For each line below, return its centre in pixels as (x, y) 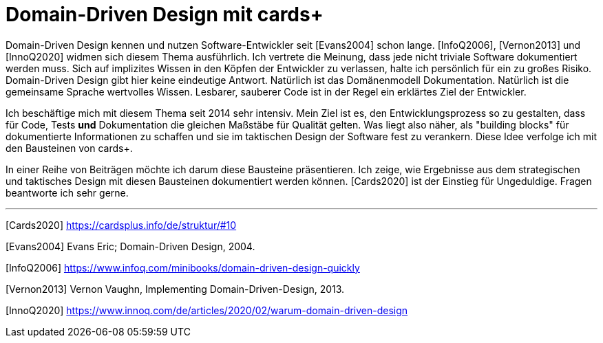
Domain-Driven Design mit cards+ (165, 14)
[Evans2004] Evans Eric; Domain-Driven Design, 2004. (130, 246)
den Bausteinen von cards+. (69, 148)
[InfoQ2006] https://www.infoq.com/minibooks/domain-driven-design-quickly (183, 267)
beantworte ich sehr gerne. (67, 192)
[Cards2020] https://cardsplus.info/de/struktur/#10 (121, 225)
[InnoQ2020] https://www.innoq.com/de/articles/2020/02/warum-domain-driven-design (207, 310)
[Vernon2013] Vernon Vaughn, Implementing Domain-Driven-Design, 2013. (175, 289)
